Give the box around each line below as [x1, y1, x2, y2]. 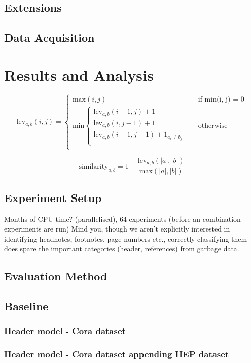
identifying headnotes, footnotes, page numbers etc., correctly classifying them [4, 233, 247, 244]
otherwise [198, 122, 228, 129]
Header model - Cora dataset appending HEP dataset [4, 348, 229, 360]
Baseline [4, 298, 49, 314]
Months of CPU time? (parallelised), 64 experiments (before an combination [4, 213, 241, 224]
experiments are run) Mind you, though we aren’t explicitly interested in [4, 223, 230, 234]
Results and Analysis [4, 64, 154, 85]
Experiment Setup [4, 189, 102, 205]
